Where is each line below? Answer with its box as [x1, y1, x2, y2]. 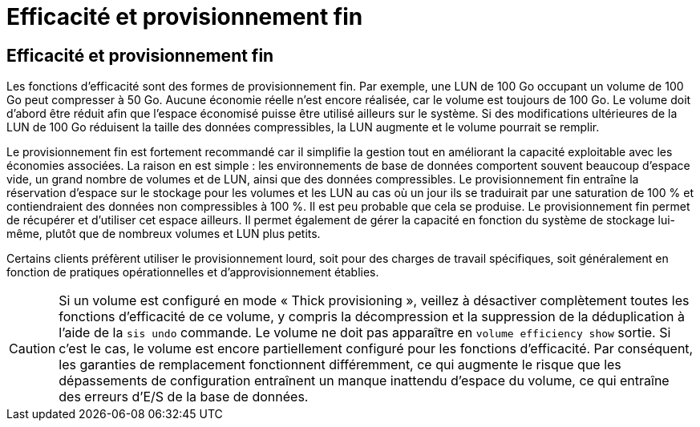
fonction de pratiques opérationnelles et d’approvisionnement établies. [6, 265, 379, 280]
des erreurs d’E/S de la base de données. [59, 389, 309, 405]
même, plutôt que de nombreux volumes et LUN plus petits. [6, 227, 321, 241]
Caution [9, 340, 56, 357]
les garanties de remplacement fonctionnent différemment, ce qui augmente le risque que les [59, 357, 621, 373]
